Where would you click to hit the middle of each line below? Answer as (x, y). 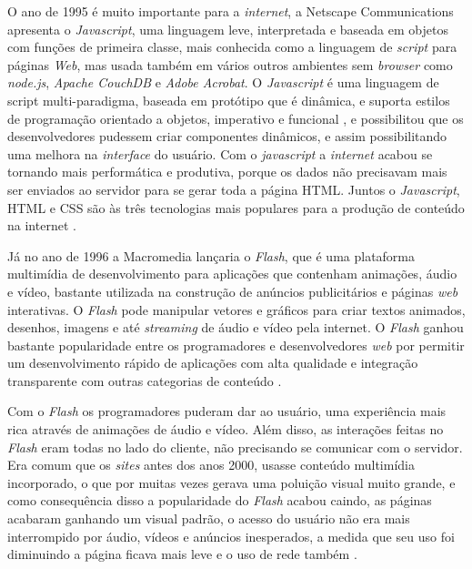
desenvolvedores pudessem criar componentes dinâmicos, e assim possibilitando (227, 136)
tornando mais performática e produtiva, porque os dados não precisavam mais (227, 172)
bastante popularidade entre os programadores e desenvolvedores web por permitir (236, 345)
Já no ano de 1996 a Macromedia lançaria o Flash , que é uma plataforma (211, 255)
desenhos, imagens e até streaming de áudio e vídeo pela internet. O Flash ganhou (236, 327)
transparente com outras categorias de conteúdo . (145, 380)
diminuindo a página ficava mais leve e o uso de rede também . (182, 554)
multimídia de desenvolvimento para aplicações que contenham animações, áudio (232, 274)
